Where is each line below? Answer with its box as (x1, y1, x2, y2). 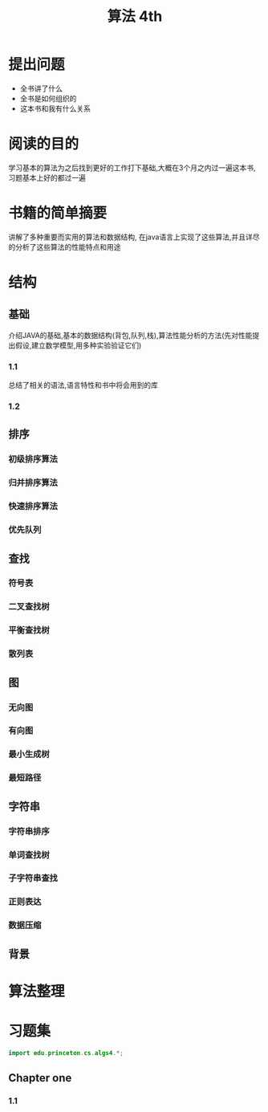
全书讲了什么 (19, 84, 63, 93)
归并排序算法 (8, 477, 59, 488)
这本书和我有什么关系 (19, 104, 91, 113)
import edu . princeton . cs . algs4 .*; (8, 1049, 124, 1057)
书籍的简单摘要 (8, 204, 108, 222)
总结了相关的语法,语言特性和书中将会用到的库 (8, 381, 159, 390)
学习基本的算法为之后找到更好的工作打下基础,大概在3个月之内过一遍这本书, (8, 162, 256, 173)
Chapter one (8, 1071, 72, 1085)
